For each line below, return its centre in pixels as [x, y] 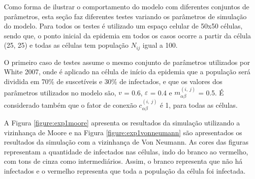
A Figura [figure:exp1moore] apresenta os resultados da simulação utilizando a [122, 123]
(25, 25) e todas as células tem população [66, 45]
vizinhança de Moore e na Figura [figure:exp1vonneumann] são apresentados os [123, 132]
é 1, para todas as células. [199, 104]
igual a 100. [160, 45]
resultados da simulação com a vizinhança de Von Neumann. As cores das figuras [126, 142]
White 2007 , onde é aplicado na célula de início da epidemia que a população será [127, 72]
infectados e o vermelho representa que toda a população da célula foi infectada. [125, 171]
